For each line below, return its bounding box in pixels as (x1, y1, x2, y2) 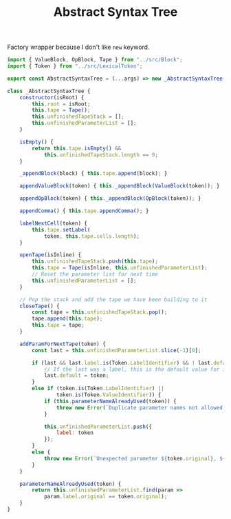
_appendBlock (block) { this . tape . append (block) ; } (19, 170, 168, 177)
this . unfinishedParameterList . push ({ (43, 423, 153, 430)
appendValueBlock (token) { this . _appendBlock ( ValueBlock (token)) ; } (19, 183, 220, 190)
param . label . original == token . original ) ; (43, 493, 168, 500)
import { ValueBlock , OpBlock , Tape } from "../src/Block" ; (7, 57, 184, 63)
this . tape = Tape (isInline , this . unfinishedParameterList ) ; (32, 265, 208, 272)
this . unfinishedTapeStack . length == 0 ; (43, 151, 158, 159)
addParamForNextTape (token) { (19, 340, 107, 347)
